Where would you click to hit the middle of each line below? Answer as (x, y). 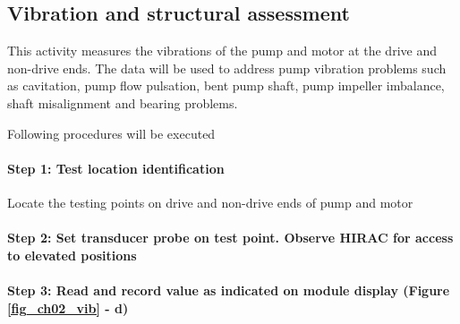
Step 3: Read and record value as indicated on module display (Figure (229, 290)
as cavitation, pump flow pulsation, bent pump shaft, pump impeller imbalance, (226, 85)
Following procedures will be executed (111, 133)
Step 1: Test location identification (116, 168)
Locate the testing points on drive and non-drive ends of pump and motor (210, 202)
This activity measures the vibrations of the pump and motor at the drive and (222, 51)
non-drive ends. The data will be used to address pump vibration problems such (227, 68)
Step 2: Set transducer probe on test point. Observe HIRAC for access (230, 238)
